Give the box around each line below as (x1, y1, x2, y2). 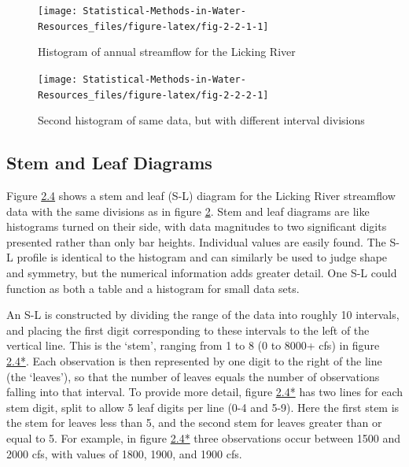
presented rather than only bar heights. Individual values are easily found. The (6, 233, 386, 250)
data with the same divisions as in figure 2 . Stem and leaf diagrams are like (6, 202, 370, 219)
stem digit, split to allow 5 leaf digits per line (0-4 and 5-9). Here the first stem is (6, 398, 400, 415)
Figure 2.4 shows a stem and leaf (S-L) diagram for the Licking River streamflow (6, 187, 396, 204)
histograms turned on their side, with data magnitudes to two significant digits (6, 218, 387, 235)
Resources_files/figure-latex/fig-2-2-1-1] (38, 20, 269, 32)
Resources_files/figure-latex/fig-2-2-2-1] (38, 89, 269, 101)
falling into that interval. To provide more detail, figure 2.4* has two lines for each (6, 384, 403, 400)
